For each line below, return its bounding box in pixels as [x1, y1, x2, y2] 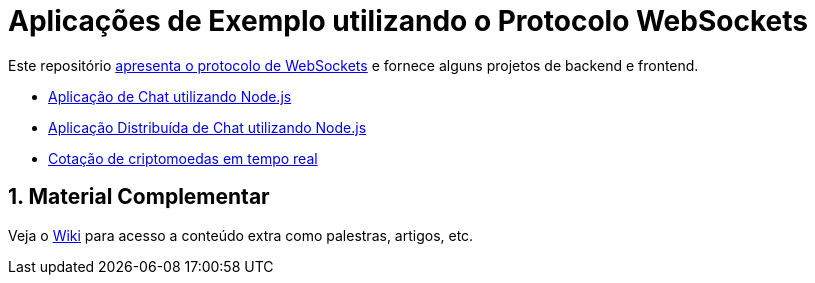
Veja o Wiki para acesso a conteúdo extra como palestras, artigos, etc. [8, 226, 474, 244]
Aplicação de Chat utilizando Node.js [48, 87, 292, 105]
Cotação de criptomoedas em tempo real [48, 149, 318, 167]
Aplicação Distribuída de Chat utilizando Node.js [48, 118, 367, 136]
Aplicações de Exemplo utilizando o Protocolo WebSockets [8, 4, 808, 38]
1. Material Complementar [8, 184, 270, 210]
